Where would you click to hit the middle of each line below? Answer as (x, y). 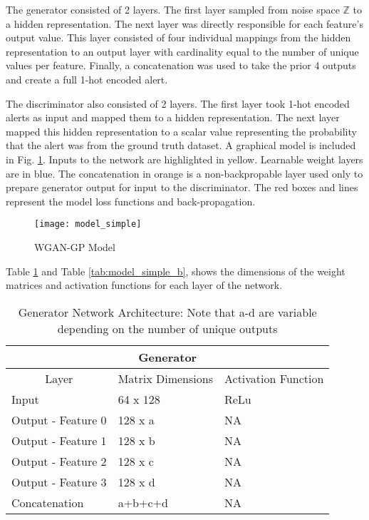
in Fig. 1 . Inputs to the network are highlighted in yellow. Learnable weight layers (184, 159)
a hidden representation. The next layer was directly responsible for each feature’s (184, 23)
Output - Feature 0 (59, 419)
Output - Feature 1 (59, 440)
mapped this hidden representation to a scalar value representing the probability (181, 131)
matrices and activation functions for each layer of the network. (144, 285)
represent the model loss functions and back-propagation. (131, 201)
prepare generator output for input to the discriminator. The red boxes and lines (182, 187)
